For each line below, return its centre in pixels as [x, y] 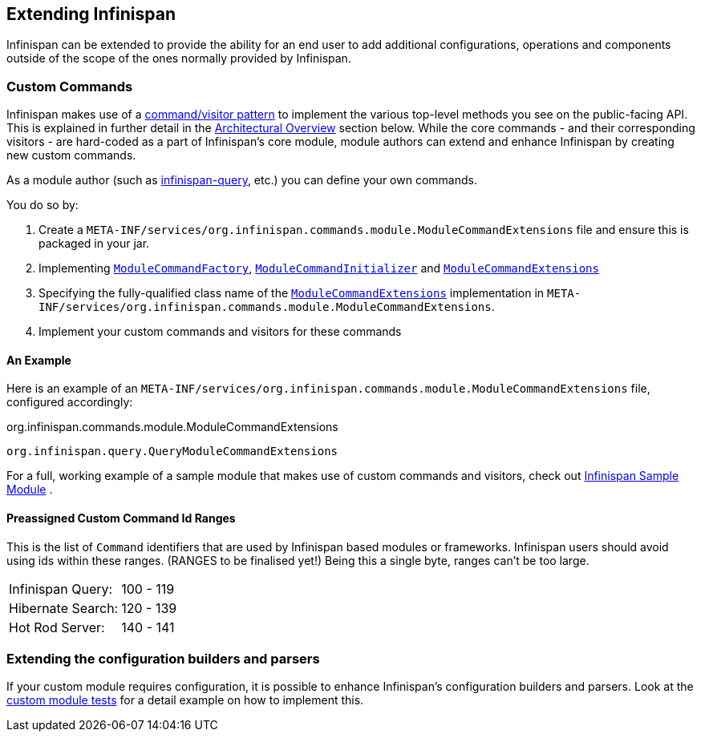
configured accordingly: [70, 402]
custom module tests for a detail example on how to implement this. [185, 700]
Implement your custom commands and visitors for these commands [220, 332]
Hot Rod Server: [57, 627]
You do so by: [43, 205]
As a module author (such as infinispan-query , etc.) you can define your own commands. [242, 180]
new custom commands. [71, 155]
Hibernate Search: [64, 608]
